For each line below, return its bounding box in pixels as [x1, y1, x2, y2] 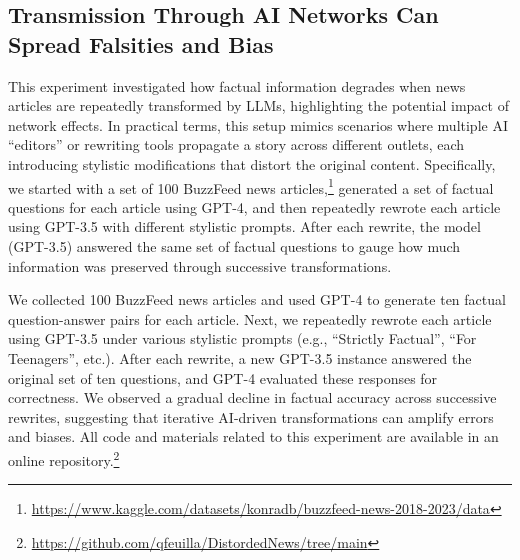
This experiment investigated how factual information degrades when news [8, 75, 466, 96]
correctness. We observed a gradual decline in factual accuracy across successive [8, 387, 497, 408]
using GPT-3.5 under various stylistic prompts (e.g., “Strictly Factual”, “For [8, 328, 477, 349]
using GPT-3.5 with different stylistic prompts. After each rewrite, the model [8, 216, 481, 237]
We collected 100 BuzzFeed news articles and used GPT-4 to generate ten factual [8, 289, 506, 310]
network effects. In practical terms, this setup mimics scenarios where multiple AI [8, 114, 508, 135]
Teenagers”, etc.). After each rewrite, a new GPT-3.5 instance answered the [8, 347, 472, 368]
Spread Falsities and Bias [8, 28, 274, 59]
